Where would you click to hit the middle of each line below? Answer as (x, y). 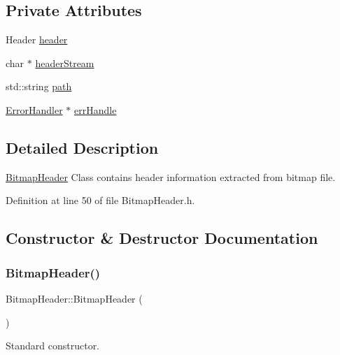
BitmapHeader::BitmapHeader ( (74, 298)
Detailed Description (82, 147)
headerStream (65, 63)
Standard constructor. (53, 346)
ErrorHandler (34, 109)
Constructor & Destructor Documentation (162, 238)
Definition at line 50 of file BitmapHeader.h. (100, 200)
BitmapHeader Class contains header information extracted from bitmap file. (171, 176)
